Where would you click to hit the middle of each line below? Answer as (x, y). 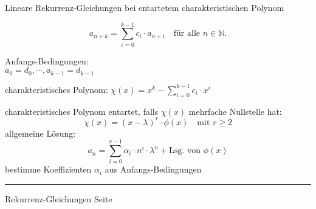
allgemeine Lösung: (40, 133)
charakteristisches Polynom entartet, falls (82, 111)
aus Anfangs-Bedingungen (153, 169)
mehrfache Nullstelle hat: (235, 111)
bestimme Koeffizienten (48, 169)
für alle (187, 34)
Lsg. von (185, 151)
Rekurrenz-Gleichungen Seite (59, 198)
